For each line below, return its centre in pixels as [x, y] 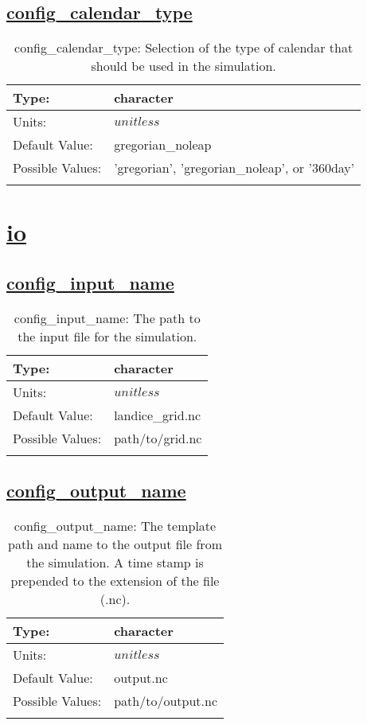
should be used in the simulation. [183, 66]
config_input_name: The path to [107, 318]
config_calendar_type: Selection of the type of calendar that [184, 48]
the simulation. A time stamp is [115, 562]
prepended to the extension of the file [115, 580]
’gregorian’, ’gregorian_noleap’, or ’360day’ [234, 168]
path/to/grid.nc [158, 438]
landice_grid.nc [158, 415]
